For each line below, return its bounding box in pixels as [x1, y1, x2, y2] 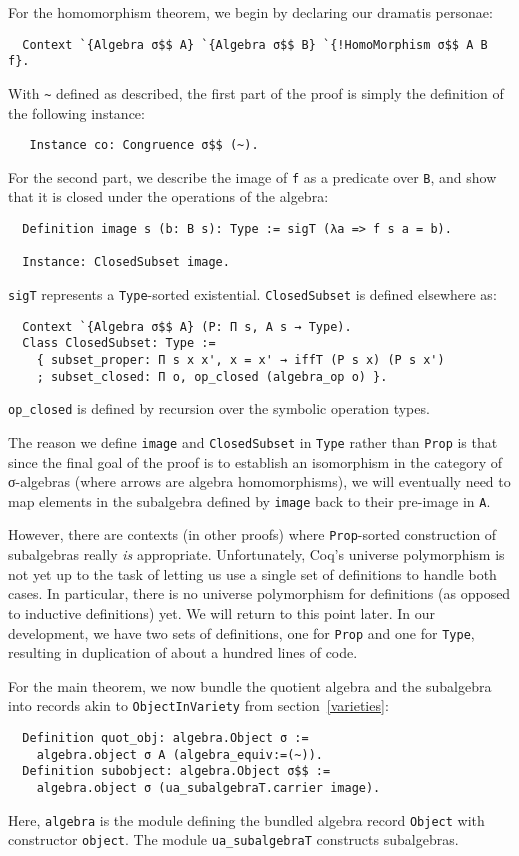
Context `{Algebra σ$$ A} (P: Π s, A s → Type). [22, 319, 352, 334]
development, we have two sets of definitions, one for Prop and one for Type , [8, 622, 475, 643]
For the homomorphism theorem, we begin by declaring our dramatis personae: [8, 2, 493, 22]
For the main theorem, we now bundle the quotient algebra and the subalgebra [8, 675, 492, 696]
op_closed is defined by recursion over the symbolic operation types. [8, 398, 430, 419]
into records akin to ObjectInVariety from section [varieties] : [8, 695, 389, 716]
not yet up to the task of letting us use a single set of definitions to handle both [8, 563, 497, 584]
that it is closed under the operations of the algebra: [8, 186, 329, 207]
